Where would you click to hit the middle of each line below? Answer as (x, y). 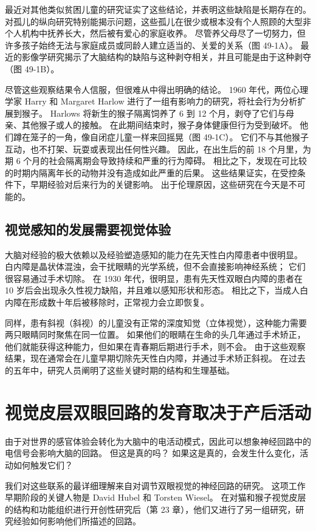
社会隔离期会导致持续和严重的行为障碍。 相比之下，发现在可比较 (178, 161)
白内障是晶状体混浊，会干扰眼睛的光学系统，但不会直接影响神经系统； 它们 (155, 266)
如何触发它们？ (43, 464)
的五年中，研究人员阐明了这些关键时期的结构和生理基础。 (120, 370)
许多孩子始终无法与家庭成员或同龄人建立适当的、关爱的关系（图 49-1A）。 (151, 45)
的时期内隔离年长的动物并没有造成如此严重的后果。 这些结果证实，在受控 (151, 172)
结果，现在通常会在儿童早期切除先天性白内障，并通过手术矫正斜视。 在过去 (155, 358)
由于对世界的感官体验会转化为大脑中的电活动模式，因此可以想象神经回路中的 (158, 441)
